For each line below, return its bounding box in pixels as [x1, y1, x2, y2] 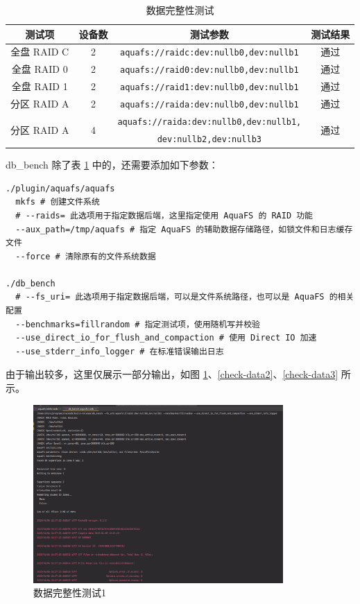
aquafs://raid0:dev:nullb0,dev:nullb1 [119, 65, 299, 76]
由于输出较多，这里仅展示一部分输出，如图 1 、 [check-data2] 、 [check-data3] [6, 367, 338, 381]
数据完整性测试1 [33, 585, 106, 600]
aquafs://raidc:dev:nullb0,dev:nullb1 [119, 48, 299, 58]
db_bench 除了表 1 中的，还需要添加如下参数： [6, 157, 218, 172]
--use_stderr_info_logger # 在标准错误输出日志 [15, 346, 224, 356]
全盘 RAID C [10, 44, 69, 59]
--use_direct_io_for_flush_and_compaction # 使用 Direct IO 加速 [15, 333, 317, 343]
